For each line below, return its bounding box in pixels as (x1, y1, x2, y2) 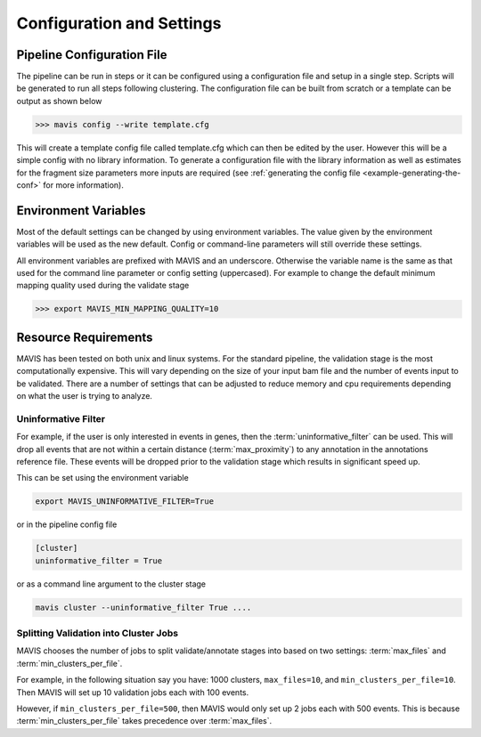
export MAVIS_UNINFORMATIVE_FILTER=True (35, 497, 214, 506)
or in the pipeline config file (16, 519, 118, 530)
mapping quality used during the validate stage (16, 280, 190, 291)
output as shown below (16, 95, 102, 106)
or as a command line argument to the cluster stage (16, 579, 207, 589)
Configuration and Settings (16, 13, 222, 33)
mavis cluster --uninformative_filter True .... (35, 602, 252, 612)
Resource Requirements (16, 329, 153, 344)
